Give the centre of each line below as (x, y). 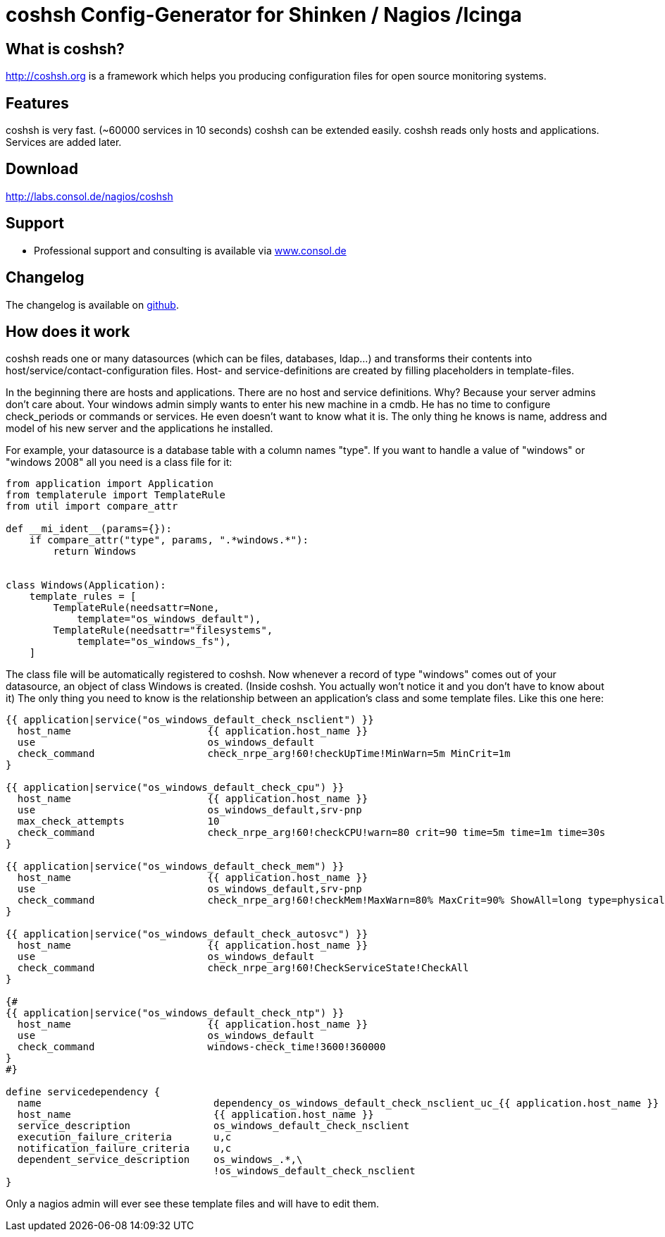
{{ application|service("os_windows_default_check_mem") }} (175, 867)
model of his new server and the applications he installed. (139, 429)
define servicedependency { (83, 1092)
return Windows (95, 552)
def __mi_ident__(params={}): (89, 529)
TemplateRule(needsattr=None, (136, 608)
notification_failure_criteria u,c (124, 1149)
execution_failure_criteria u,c (124, 1137)
